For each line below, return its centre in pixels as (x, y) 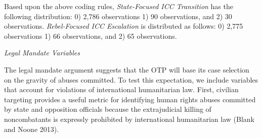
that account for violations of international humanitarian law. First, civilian (121, 89)
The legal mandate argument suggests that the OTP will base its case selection (127, 69)
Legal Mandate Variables (42, 53)
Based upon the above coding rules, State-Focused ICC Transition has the (119, 6)
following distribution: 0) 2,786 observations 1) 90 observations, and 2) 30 (118, 16)
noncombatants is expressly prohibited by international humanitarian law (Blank (129, 119)
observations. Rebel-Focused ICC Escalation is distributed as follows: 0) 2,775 (124, 26)
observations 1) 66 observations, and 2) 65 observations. (91, 36)
